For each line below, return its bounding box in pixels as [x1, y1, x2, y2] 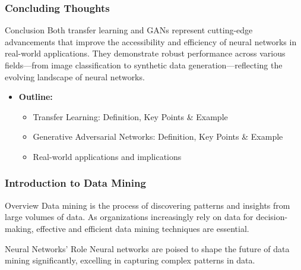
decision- [256, 211, 288, 223]
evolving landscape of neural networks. [5, 70, 145, 83]
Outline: [18, 90, 53, 103]
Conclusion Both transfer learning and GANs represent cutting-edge [5, 24, 253, 36]
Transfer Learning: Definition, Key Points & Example [33, 110, 228, 123]
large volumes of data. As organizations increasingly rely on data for [5, 211, 254, 223]
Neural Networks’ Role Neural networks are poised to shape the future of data [5, 242, 290, 255]
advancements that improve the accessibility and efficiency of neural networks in [5, 35, 297, 48]
